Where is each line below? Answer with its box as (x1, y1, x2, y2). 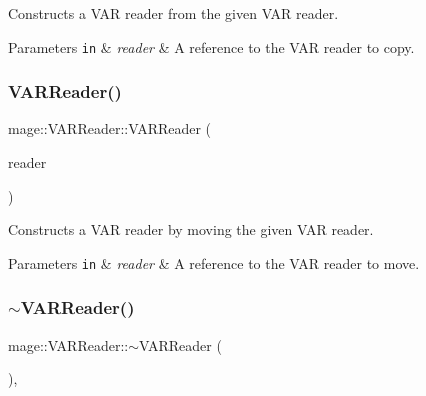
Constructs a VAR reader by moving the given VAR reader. (8, 219, 374, 240)
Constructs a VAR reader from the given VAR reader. (8, 3, 339, 23)
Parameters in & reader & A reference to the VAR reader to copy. (8, 36, 415, 57)
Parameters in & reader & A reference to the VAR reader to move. (8, 252, 420, 273)
